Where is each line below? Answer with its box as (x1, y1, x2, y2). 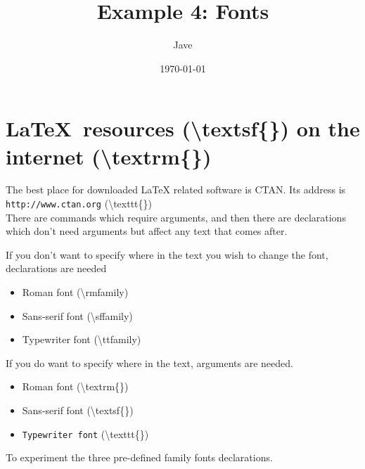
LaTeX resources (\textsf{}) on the (6, 114, 360, 143)
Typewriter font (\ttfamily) (22, 332, 141, 347)
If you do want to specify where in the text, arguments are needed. (6, 355, 293, 370)
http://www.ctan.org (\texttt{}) (6, 196, 152, 211)
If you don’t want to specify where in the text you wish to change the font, (6, 247, 328, 262)
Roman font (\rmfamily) (22, 285, 129, 300)
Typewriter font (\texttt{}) (22, 426, 149, 441)
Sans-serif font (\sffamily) (22, 308, 133, 323)
